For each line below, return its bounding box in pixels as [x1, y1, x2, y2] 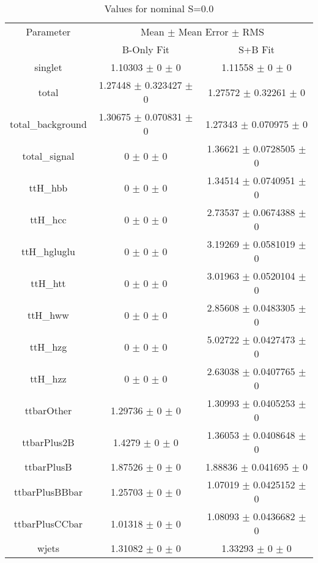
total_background [10, 116, 87, 131]
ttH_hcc [30, 212, 67, 226]
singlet [34, 60, 62, 74]
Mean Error [178, 24, 229, 39]
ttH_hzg [29, 339, 67, 354]
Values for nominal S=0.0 [104, 1, 214, 15]
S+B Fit [238, 42, 275, 56]
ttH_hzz [30, 371, 67, 386]
